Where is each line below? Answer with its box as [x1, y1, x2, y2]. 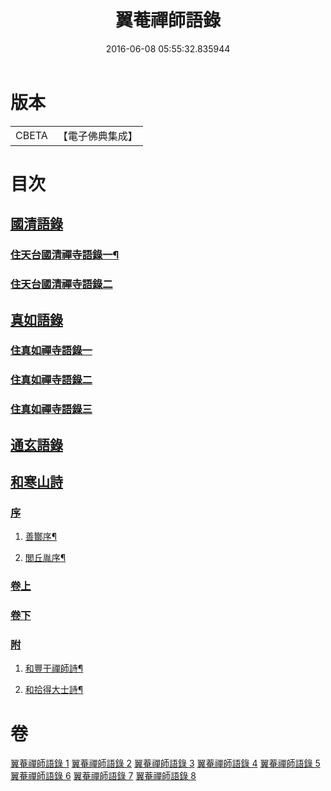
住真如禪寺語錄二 [10, 373, 93, 387]
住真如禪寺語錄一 [10, 344, 93, 358]
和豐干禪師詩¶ [24, 662, 84, 675]
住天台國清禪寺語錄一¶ [10, 248, 120, 262]
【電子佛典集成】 [57, 129, 138, 143]
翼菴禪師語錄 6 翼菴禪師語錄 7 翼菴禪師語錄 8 [10, 770, 197, 782]
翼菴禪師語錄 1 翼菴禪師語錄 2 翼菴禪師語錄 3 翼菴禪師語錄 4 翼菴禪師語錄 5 [10, 757, 321, 770]
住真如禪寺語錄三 [10, 402, 93, 416]
